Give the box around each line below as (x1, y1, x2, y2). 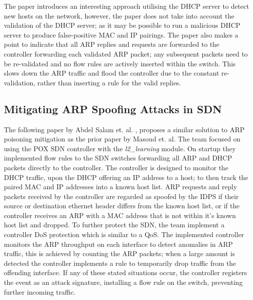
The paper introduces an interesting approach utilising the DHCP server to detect (4, 1, 249, 11)
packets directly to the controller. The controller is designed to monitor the (4, 162, 229, 172)
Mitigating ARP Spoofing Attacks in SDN (4, 101, 222, 116)
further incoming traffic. (4, 286, 76, 297)
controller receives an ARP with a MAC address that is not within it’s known (4, 210, 236, 220)
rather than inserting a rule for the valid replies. (37, 77, 181, 87)
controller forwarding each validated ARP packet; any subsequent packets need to (4, 48, 248, 59)
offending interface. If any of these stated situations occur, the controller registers (4, 267, 247, 278)
